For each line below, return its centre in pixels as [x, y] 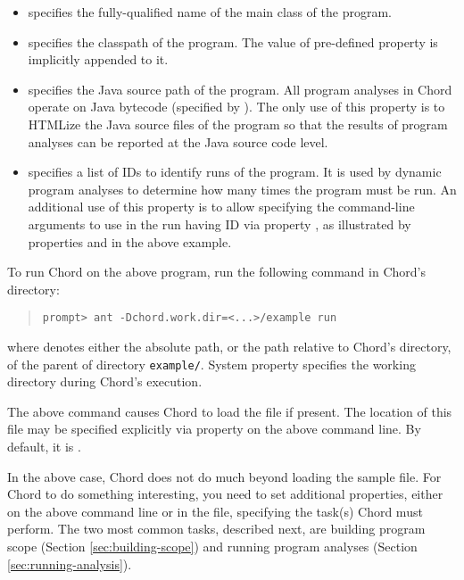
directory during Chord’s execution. [105, 381]
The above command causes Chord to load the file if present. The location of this [230, 411]
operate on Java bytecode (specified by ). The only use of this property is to [236, 107]
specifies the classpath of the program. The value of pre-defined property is [233, 41]
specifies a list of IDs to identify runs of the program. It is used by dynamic [235, 172]
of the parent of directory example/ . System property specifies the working [211, 364]
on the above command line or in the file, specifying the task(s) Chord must [215, 511]
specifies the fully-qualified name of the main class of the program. [210, 12]
